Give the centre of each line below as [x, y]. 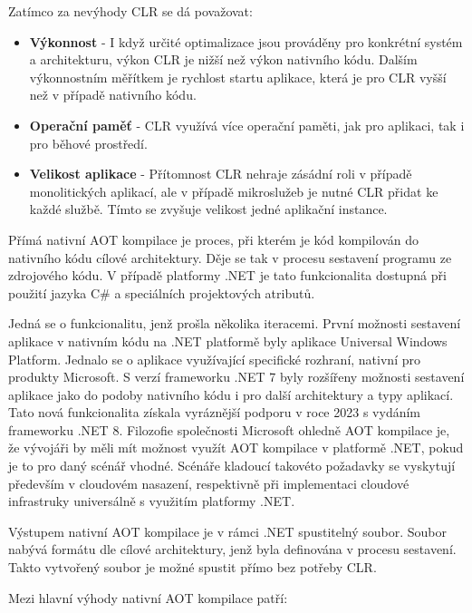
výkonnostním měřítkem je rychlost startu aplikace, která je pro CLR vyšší [238, 77]
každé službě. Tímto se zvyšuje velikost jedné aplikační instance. [208, 209]
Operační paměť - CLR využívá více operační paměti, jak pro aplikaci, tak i [247, 125]
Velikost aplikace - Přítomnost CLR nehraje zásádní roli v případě [221, 174]
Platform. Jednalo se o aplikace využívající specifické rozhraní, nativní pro [214, 359]
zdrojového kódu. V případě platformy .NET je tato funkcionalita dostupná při [227, 275]
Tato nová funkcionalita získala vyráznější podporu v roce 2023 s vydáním [214, 412]
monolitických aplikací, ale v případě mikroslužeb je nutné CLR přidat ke [234, 191]
